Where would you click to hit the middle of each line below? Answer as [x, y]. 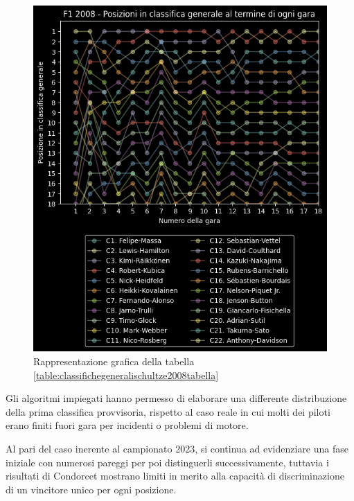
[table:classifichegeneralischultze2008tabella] [126, 375]
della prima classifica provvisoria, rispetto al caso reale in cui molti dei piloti [168, 411]
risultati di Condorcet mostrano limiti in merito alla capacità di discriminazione [175, 476]
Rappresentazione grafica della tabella [114, 361]
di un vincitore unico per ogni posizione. [91, 489]
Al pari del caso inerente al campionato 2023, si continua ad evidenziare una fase [177, 449]
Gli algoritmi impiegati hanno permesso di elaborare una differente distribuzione [176, 398]
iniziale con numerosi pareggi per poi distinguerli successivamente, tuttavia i [167, 462]
